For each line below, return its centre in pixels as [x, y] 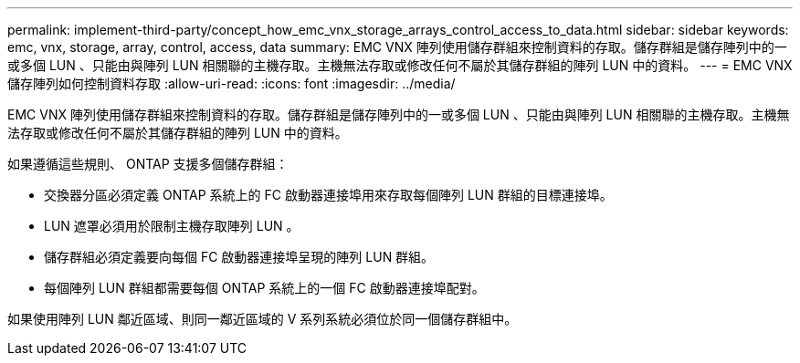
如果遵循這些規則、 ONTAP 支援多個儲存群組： [148, 164]
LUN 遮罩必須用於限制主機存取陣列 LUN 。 [172, 226]
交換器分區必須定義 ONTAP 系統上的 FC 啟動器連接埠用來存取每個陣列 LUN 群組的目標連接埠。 [328, 195]
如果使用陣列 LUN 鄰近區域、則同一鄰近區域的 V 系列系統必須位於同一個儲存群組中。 [263, 319]
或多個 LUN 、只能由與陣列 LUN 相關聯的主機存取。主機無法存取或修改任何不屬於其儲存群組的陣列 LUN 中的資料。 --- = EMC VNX [400, 65]
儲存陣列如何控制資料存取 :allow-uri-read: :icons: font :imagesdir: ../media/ [232, 83]
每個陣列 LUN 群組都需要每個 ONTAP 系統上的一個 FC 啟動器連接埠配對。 [264, 288]
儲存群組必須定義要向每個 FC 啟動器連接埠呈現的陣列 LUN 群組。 [239, 257]
